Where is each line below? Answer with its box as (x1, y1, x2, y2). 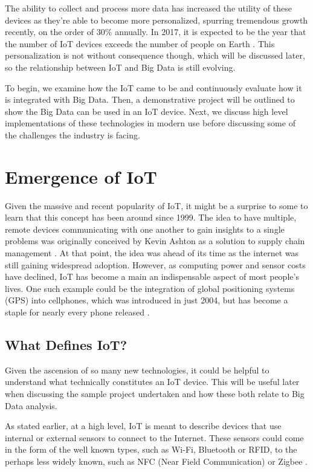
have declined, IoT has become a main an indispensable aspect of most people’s (5, 270, 299, 283)
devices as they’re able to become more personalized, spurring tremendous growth (5, 13, 308, 26)
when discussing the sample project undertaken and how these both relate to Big (5, 387, 305, 399)
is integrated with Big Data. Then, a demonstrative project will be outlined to (5, 93, 295, 106)
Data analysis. (5, 399, 57, 412)
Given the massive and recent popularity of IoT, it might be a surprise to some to (5, 199, 308, 212)
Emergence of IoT (5, 164, 157, 189)
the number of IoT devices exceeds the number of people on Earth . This (5, 37, 275, 50)
